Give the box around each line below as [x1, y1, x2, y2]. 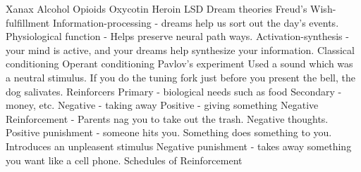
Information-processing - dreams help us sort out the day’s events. [52, 15, 339, 29]
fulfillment [6, 15, 50, 29]
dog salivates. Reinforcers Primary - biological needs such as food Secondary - [6, 84, 342, 98]
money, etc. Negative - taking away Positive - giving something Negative [6, 98, 319, 112]
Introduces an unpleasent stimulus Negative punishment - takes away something [6, 138, 352, 153]
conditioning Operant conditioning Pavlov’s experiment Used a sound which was [6, 56, 353, 71]
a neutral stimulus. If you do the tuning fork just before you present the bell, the [6, 70, 355, 84]
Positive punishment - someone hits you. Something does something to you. [6, 125, 332, 140]
